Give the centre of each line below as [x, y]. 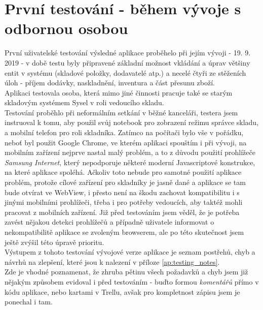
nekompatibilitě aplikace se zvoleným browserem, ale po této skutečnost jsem [124, 232]
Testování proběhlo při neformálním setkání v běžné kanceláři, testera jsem [121, 112]
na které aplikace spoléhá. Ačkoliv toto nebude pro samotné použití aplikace [123, 172]
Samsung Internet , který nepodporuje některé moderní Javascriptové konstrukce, [130, 162]
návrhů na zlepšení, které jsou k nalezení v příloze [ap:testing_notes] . [112, 261]
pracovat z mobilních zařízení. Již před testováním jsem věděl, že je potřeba [122, 212]
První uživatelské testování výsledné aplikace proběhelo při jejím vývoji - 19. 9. [128, 53]
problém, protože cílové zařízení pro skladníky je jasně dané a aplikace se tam [125, 182]
